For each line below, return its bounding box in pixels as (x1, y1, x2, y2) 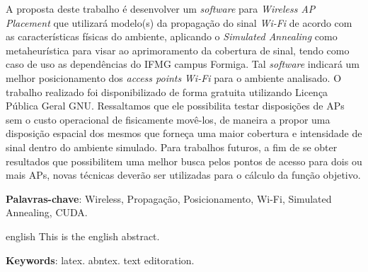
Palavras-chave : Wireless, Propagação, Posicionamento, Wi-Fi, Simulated (6, 191, 332, 206)
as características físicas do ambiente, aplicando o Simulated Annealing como (6, 29, 338, 44)
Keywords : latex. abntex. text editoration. (6, 252, 195, 267)
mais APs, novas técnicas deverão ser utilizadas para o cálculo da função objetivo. (6, 167, 361, 182)
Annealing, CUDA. (6, 205, 88, 220)
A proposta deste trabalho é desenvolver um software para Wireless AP (6, 1, 316, 16)
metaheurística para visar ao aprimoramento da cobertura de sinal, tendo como (6, 42, 350, 57)
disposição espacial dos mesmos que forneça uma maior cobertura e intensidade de (6, 126, 362, 141)
